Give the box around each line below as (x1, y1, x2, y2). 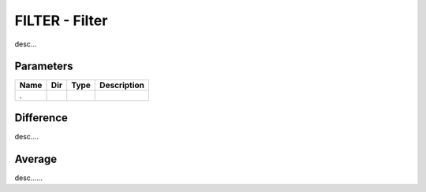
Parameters (14, 60, 73, 73)
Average (14, 152, 58, 165)
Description (99, 79, 145, 90)
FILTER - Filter (14, 12, 108, 29)
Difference (14, 111, 69, 124)
